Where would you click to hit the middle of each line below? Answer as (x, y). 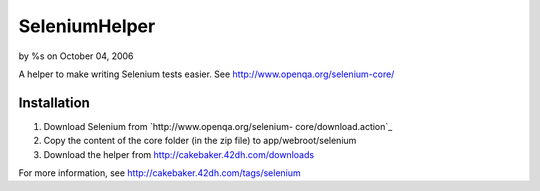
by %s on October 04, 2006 (76, 56)
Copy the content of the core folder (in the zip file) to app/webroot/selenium (200, 141)
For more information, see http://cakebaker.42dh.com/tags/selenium (160, 173)
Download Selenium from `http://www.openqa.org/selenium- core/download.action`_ (218, 126)
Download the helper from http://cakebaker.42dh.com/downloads (179, 154)
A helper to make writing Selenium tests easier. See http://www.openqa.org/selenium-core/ (206, 74)
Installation (54, 102)
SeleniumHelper (87, 26)
